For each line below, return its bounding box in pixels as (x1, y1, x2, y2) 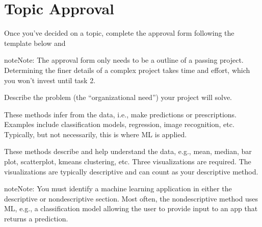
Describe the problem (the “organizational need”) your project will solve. (4, 92, 232, 103)
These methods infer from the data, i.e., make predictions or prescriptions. (4, 109, 237, 119)
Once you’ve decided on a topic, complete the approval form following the (4, 28, 234, 38)
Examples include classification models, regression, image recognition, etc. (4, 119, 234, 130)
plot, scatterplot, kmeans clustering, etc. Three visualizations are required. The (4, 156, 251, 167)
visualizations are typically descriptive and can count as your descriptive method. (4, 166, 258, 176)
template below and (4, 37, 66, 48)
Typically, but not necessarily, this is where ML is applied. (4, 129, 187, 139)
